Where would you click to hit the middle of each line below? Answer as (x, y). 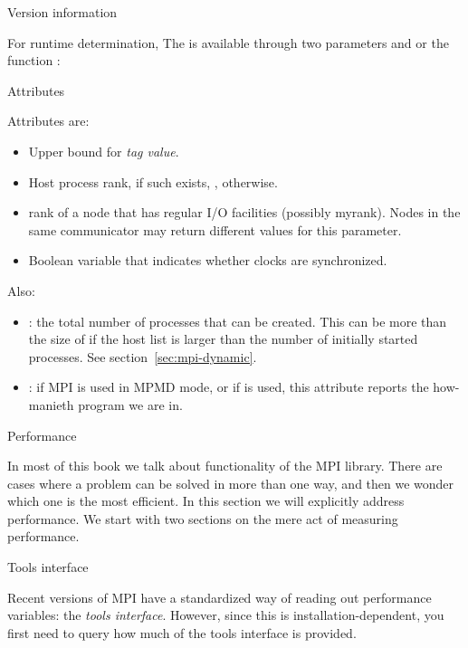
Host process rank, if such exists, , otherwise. (153, 181)
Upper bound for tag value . (104, 151)
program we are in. (130, 404)
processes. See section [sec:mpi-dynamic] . (143, 356)
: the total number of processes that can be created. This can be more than (238, 321)
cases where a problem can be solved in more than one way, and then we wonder (231, 483)
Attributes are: (48, 121)
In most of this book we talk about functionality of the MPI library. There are (225, 466)
